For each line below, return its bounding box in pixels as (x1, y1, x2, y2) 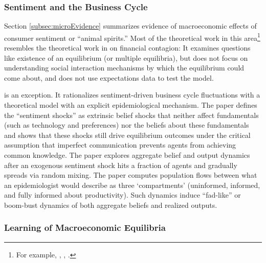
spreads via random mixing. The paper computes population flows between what (4, 170, 257, 180)
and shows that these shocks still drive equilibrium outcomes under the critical (4, 129, 251, 140)
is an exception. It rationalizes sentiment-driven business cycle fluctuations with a (4, 89, 260, 100)
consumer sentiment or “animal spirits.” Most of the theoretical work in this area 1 (4, 31, 260, 43)
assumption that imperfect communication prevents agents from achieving (4, 139, 236, 150)
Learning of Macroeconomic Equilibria (4, 221, 166, 234)
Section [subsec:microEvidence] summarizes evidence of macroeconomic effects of (4, 20, 257, 31)
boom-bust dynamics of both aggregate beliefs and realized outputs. (4, 199, 217, 210)
